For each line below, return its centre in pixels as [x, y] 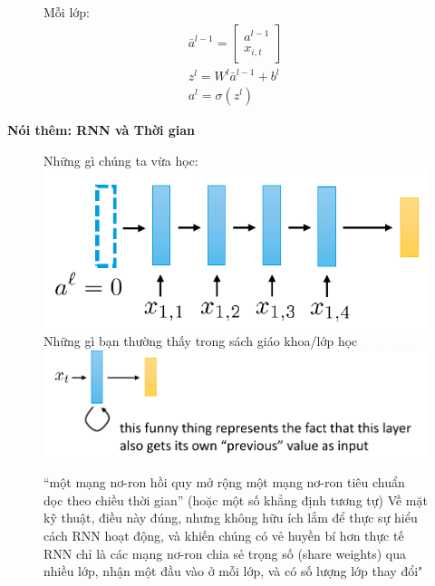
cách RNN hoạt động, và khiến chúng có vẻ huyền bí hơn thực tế [224, 535]
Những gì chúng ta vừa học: [121, 160]
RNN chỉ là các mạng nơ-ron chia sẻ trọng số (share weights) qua [225, 553]
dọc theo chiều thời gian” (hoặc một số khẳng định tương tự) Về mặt [236, 500]
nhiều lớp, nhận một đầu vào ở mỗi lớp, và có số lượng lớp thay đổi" [233, 571]
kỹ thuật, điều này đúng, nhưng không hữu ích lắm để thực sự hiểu [231, 518]
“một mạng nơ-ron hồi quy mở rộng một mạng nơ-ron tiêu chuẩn [224, 482]
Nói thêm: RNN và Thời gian [101, 130]
